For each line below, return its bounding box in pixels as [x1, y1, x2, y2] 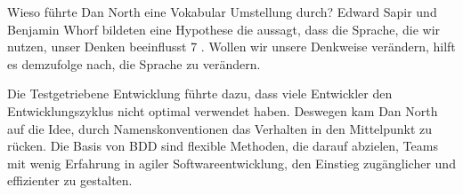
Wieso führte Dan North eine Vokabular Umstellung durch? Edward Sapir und [7, 3, 437, 20]
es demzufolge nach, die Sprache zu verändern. [7, 54, 261, 73]
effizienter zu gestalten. [7, 171, 133, 190]
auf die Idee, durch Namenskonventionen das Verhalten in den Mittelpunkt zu [7, 119, 433, 137]
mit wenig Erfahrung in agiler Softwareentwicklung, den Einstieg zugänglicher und [7, 153, 456, 172]
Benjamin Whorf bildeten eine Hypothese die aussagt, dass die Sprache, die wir [7, 19, 441, 38]
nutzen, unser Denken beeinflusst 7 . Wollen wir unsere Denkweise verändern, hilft [7, 37, 456, 56]
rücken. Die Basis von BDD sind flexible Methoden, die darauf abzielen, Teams [7, 136, 438, 155]
